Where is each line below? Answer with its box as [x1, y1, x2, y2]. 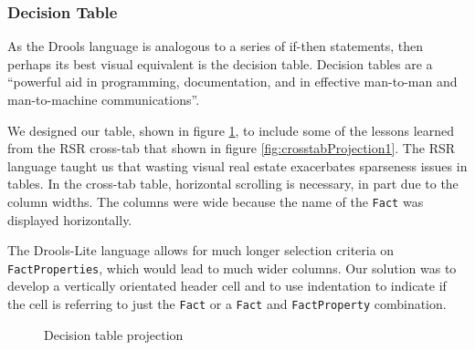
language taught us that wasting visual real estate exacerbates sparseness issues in [7, 156, 468, 175]
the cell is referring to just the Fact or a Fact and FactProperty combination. [7, 294, 447, 314]
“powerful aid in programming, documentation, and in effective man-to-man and [7, 72, 458, 91]
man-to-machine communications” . [7, 90, 200, 108]
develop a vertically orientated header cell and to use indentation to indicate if [7, 276, 447, 295]
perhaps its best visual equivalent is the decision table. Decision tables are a [7, 54, 433, 73]
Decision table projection [44, 324, 184, 344]
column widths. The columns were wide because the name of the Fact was [7, 191, 424, 211]
